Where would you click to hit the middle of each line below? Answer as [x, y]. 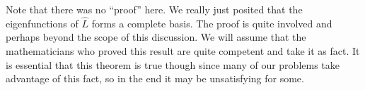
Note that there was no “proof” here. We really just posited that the [154, 9]
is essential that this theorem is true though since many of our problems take [173, 64]
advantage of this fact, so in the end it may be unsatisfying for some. [155, 78]
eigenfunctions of [42, 23]
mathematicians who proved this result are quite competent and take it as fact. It [183, 51]
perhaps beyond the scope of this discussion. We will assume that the [156, 37]
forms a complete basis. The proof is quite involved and [212, 23]
